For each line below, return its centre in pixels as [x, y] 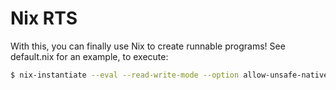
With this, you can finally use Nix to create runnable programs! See [148, 46]
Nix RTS [44, 18]
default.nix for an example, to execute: [89, 56]
